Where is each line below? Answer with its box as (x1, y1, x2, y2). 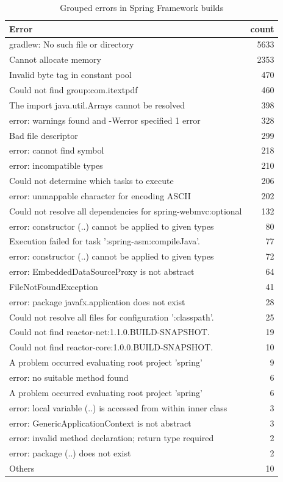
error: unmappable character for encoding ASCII (9, 189, 191, 202)
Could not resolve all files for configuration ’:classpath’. (9, 310, 214, 323)
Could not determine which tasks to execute (9, 174, 174, 187)
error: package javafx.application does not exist (9, 295, 185, 308)
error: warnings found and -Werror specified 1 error (9, 113, 201, 126)
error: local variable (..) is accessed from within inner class (9, 401, 227, 414)
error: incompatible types (9, 159, 103, 172)
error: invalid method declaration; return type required (9, 431, 214, 444)
